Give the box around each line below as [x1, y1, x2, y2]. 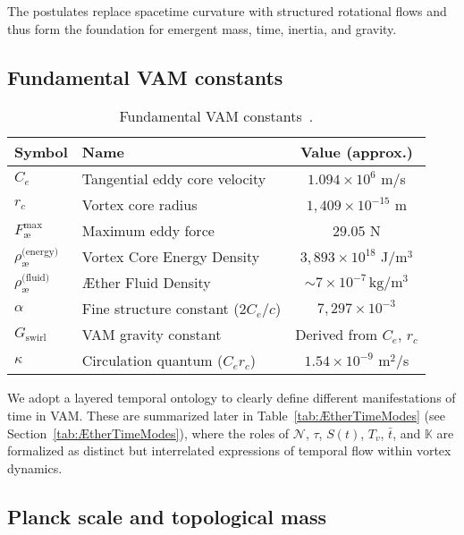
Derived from [295, 324, 378, 345]
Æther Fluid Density [81, 272, 211, 293]
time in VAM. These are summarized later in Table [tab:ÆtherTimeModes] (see [7, 405, 445, 424]
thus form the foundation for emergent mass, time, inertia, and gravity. [7, 19, 397, 38]
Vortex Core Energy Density [81, 246, 260, 267]
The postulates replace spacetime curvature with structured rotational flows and [7, 2, 447, 20]
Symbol [14, 141, 68, 163]
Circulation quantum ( [81, 350, 224, 371]
